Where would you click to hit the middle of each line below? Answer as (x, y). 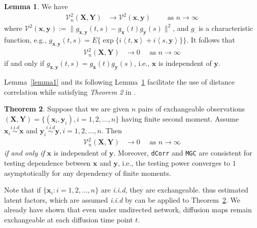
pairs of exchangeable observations (191, 109)
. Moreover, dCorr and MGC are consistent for (183, 153)
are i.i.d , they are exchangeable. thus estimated (174, 190)
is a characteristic (226, 28)
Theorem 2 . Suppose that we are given (67, 109)
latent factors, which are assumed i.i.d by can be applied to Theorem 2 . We (122, 199)
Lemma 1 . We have (36, 6)
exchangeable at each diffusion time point (69, 219)
